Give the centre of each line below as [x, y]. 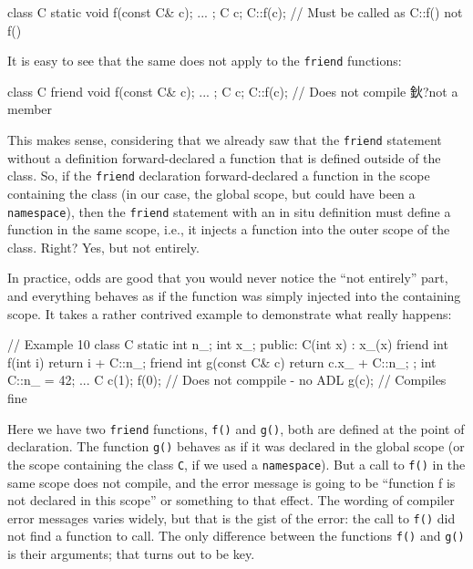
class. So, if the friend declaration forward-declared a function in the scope [219, 176]
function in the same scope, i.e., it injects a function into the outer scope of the [229, 229]
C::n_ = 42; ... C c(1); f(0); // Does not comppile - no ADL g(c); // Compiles [227, 380]
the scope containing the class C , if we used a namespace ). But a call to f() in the [236, 464]
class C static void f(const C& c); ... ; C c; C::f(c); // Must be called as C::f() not [235, 12]
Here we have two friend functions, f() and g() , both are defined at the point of [236, 428]
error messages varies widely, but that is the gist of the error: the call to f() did [231, 517]
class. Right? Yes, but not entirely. [103, 247]
